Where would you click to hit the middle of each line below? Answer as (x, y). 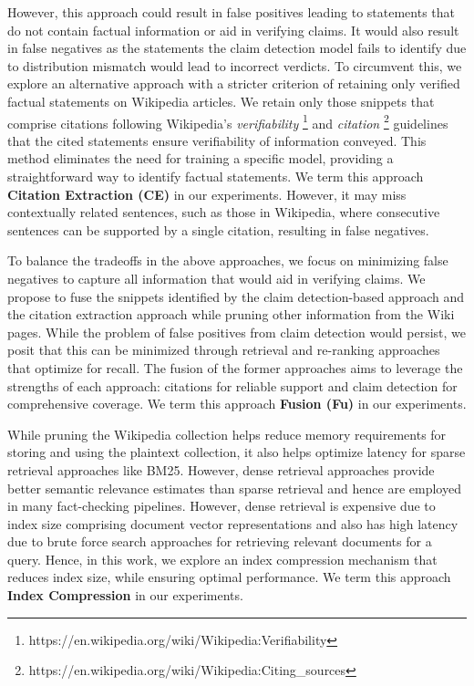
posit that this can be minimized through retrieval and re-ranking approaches (224, 350)
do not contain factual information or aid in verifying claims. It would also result (233, 30)
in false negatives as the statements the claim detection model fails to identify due (237, 48)
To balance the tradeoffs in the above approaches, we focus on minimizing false (228, 260)
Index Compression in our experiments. (125, 595)
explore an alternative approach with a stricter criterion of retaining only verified (234, 83)
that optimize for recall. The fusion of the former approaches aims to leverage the (235, 367)
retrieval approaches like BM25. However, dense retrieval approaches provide (221, 469)
